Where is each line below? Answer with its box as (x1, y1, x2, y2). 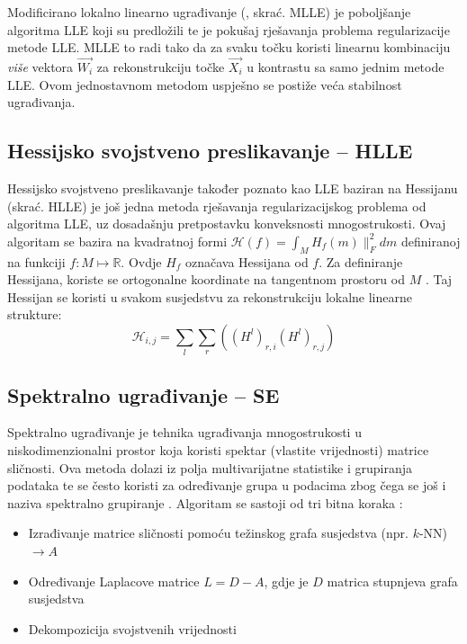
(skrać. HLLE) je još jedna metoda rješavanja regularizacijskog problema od (7, 196, 427, 215)
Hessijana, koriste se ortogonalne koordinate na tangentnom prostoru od (7, 270, 405, 289)
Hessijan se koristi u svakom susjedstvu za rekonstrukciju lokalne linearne (7, 287, 413, 306)
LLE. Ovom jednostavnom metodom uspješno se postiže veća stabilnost (7, 75, 402, 94)
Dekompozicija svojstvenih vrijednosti (28, 619, 237, 638)
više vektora (7, 58, 74, 76)
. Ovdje (121, 252, 162, 271)
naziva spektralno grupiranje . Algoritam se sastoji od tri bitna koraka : (7, 493, 403, 512)
